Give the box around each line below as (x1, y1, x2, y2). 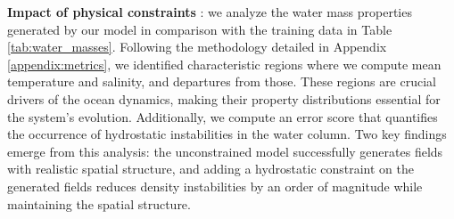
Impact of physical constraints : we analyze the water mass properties (7, 3, 412, 20)
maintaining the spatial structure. (7, 194, 191, 213)
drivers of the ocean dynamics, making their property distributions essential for (7, 89, 441, 108)
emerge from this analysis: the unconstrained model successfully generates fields (7, 142, 443, 160)
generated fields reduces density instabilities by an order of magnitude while (7, 176, 423, 195)
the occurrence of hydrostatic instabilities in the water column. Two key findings (7, 125, 447, 143)
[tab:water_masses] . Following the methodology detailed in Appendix (7, 37, 387, 56)
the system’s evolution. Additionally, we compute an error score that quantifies (7, 107, 438, 126)
